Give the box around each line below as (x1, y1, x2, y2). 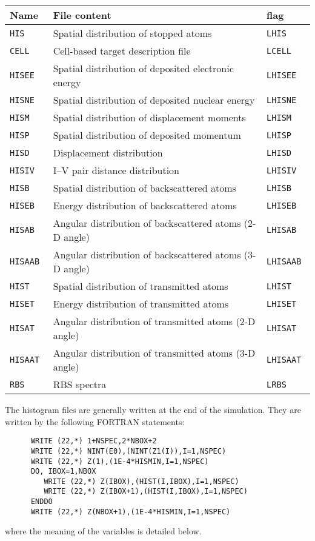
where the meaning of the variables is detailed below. (5, 525, 202, 537)
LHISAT (267, 323, 297, 333)
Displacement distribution (53, 146, 163, 160)
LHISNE (267, 95, 297, 105)
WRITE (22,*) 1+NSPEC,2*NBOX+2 (30, 437, 157, 446)
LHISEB (267, 200, 297, 210)
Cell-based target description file (53, 44, 191, 58)
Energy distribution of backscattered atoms (53, 198, 237, 212)
